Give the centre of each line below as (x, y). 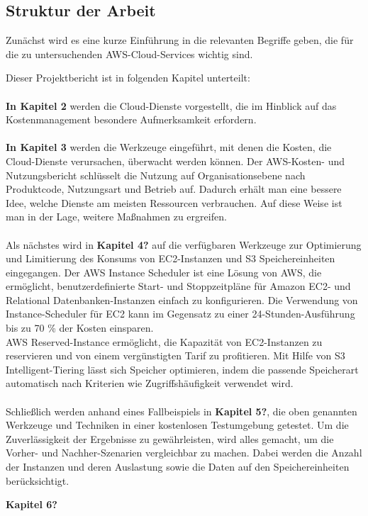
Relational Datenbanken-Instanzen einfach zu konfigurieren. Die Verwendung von (182, 299)
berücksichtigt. (38, 480)
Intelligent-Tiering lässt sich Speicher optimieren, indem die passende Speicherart (182, 369)
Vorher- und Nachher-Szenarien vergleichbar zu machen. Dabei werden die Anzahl (184, 453)
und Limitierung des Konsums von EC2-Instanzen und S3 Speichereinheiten (171, 258)
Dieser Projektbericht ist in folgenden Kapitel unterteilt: (128, 78)
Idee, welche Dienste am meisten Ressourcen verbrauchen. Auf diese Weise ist (174, 202)
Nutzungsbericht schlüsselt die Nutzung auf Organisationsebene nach (156, 175)
